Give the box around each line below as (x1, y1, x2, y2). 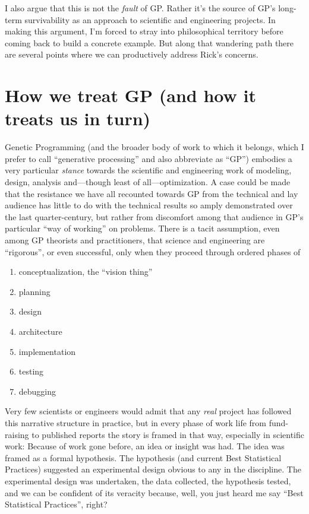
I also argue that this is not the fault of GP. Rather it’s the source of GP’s (5, 2, 276, 14)
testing (18, 365, 44, 377)
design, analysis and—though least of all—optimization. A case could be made (5, 176, 291, 188)
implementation (18, 345, 76, 357)
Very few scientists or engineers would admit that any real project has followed (5, 405, 292, 417)
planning (18, 285, 51, 297)
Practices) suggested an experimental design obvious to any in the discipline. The (5, 463, 301, 475)
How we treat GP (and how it (5, 83, 256, 107)
